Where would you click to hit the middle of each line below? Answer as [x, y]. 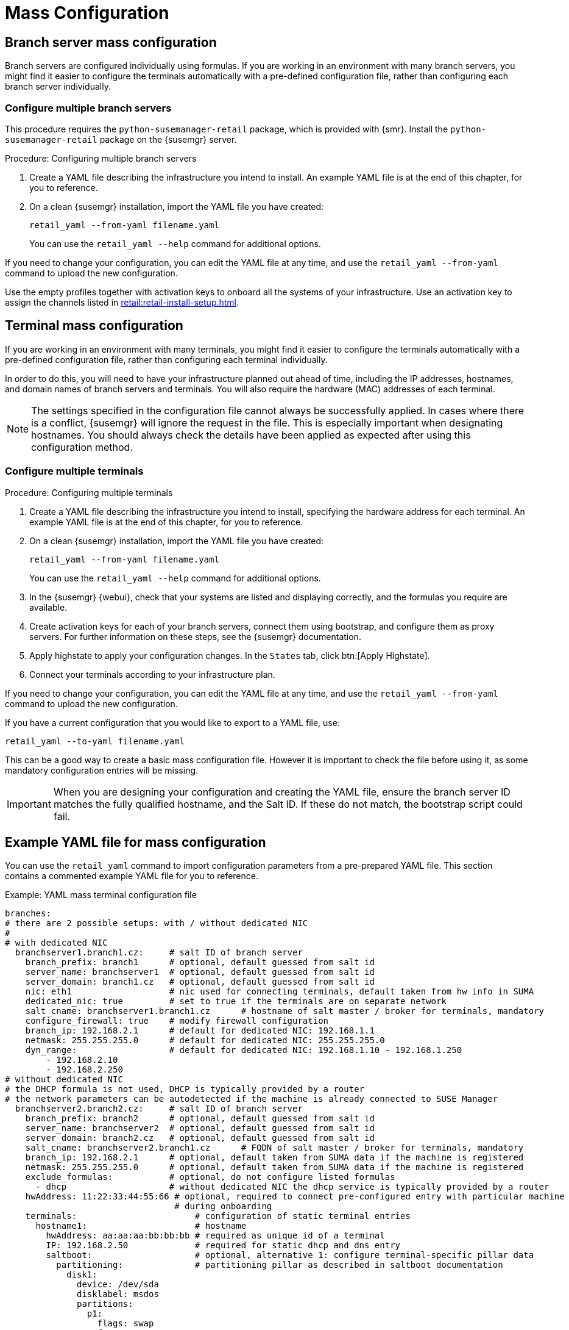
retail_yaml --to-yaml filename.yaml [95, 741]
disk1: [82, 1275]
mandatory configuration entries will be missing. [102, 770]
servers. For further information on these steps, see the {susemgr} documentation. [195, 636]
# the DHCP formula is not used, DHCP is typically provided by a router [185, 1089]
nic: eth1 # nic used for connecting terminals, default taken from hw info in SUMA [280, 992]
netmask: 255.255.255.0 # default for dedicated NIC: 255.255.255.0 [205, 1041]
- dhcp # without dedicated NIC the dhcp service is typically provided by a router [292, 1187]
